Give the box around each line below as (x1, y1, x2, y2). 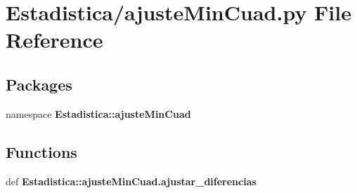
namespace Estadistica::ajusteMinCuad (6, 106, 191, 121)
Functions (6, 140, 77, 162)
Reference (6, 25, 103, 54)
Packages (6, 73, 72, 95)
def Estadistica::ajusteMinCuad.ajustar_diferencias (6, 173, 257, 188)
